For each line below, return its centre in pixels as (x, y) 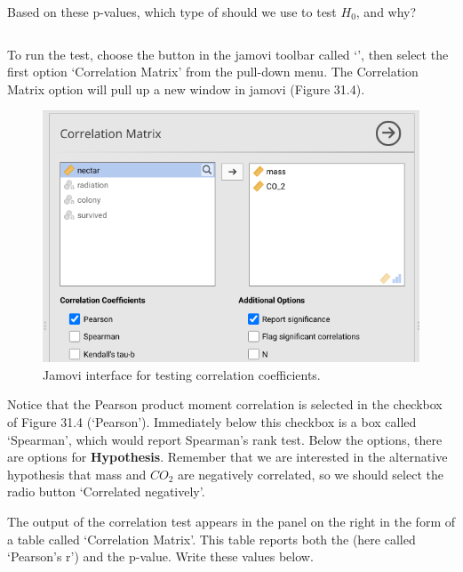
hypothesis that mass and (77, 474)
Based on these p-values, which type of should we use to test (172, 12)
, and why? (386, 12)
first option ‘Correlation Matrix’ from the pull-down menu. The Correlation (213, 72)
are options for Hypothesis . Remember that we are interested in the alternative (228, 457)
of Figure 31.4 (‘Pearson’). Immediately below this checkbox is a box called (212, 422)
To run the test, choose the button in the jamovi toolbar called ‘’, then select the (228, 54)
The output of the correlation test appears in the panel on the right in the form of (231, 522)
